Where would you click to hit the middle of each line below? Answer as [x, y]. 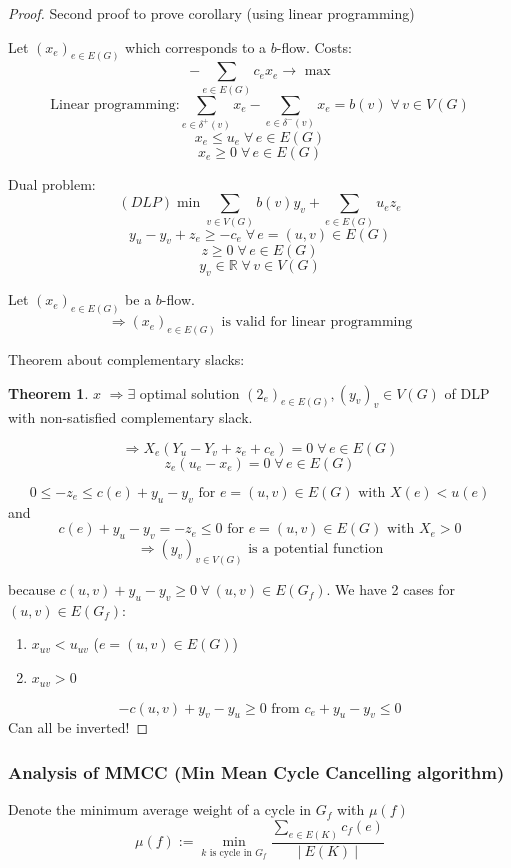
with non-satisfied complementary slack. [130, 417]
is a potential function [316, 549]
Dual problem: [52, 183]
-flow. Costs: [314, 46]
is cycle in [230, 852]
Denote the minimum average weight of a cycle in [160, 809]
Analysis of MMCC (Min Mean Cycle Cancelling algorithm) [256, 771]
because [32, 589]
